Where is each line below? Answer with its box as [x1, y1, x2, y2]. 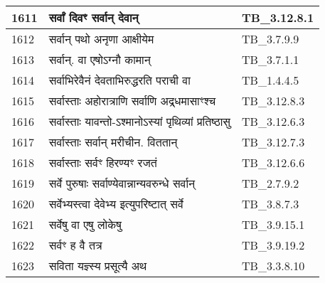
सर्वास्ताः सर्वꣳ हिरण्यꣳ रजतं [48, 154, 157, 171]
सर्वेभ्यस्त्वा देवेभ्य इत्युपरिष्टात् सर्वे [48, 196, 183, 212]
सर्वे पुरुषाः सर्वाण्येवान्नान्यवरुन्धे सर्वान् [48, 175, 196, 191]
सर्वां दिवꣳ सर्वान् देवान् [48, 9, 139, 26]
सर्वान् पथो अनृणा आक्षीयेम [48, 31, 154, 47]
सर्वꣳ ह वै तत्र [48, 237, 102, 253]
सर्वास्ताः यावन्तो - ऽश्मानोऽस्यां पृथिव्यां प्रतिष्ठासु [48, 113, 231, 129]
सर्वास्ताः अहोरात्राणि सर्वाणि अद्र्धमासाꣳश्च [48, 92, 216, 109]
